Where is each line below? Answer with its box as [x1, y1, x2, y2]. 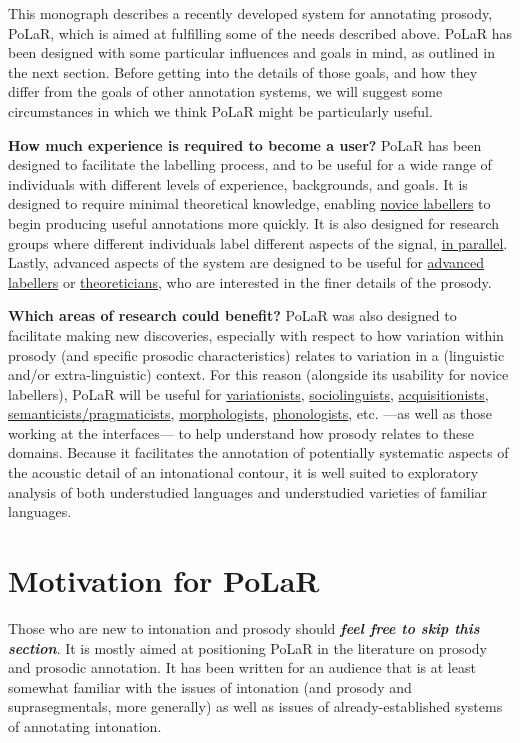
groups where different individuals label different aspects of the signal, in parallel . [8, 232, 508, 253]
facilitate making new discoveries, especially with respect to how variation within [8, 324, 504, 345]
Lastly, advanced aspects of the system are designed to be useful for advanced [8, 252, 485, 273]
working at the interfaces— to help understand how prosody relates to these [8, 422, 475, 443]
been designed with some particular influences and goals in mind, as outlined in [8, 42, 495, 63]
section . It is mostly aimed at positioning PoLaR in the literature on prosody [8, 637, 487, 658]
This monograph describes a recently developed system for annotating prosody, [8, 3, 493, 23]
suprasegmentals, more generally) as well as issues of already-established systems [8, 696, 503, 717]
